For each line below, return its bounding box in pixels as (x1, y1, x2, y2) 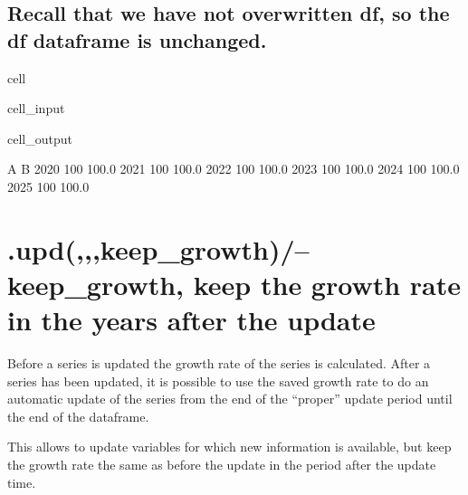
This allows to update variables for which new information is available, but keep (7, 437, 452, 456)
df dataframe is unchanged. (7, 25, 267, 53)
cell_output (7, 129, 72, 148)
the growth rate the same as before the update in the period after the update (7, 455, 436, 474)
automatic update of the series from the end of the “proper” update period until (7, 389, 453, 408)
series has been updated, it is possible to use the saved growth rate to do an (7, 371, 429, 390)
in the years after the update (7, 301, 376, 338)
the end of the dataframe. (7, 406, 149, 425)
